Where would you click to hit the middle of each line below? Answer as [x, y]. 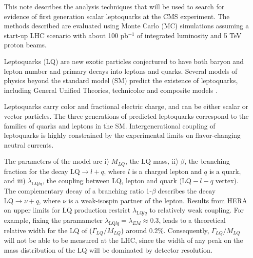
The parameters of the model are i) [57, 161]
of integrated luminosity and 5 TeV [189, 35]
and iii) [15, 181]
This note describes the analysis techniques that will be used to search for [114, 6]
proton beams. [25, 45]
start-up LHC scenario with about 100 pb [66, 35]
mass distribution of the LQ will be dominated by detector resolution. [108, 249]
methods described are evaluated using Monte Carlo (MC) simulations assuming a [126, 26]
